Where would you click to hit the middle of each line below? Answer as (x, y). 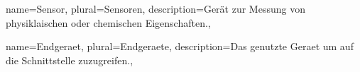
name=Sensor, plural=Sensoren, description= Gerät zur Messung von (156, 8)
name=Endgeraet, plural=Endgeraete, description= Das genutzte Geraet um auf (180, 46)
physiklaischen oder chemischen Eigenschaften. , (108, 22)
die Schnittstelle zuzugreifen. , (70, 60)
